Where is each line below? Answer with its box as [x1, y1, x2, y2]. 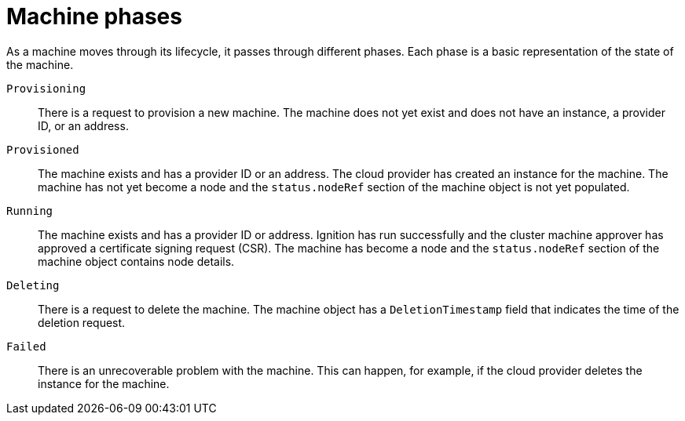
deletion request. [38, 315, 126, 329]
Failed [6, 339, 46, 353]
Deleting [6, 278, 60, 292]
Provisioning [6, 82, 86, 95]
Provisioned [6, 143, 79, 156]
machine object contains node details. [38, 254, 235, 268]
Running [6, 204, 53, 217]
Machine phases [6, 3, 182, 30]
